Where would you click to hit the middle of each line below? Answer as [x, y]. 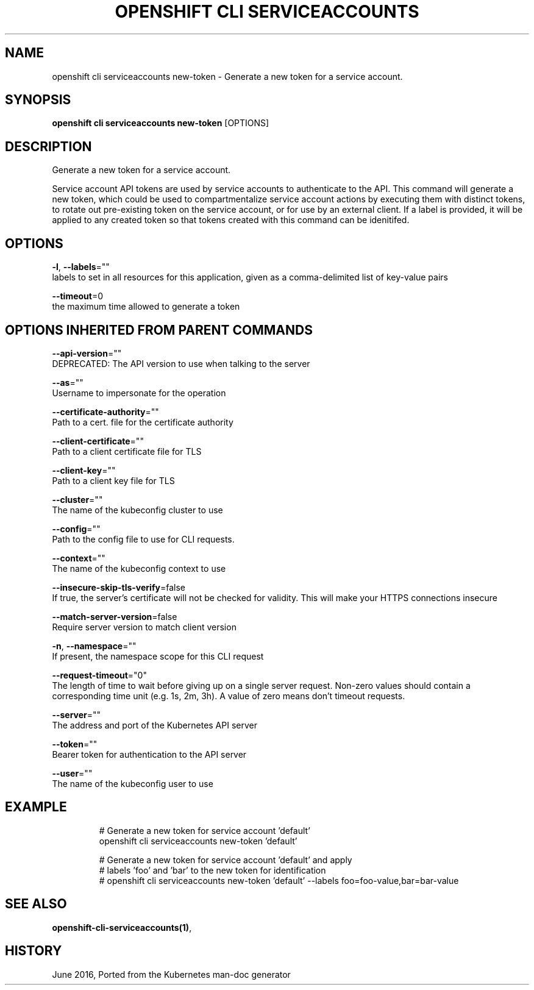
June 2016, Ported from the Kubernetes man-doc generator [171, 974]
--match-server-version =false [115, 616]
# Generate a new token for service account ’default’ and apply [226, 860]
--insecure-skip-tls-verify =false [119, 587]
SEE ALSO [36, 904]
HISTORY [34, 951]
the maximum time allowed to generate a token [146, 307]
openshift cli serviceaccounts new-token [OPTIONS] [161, 123]
